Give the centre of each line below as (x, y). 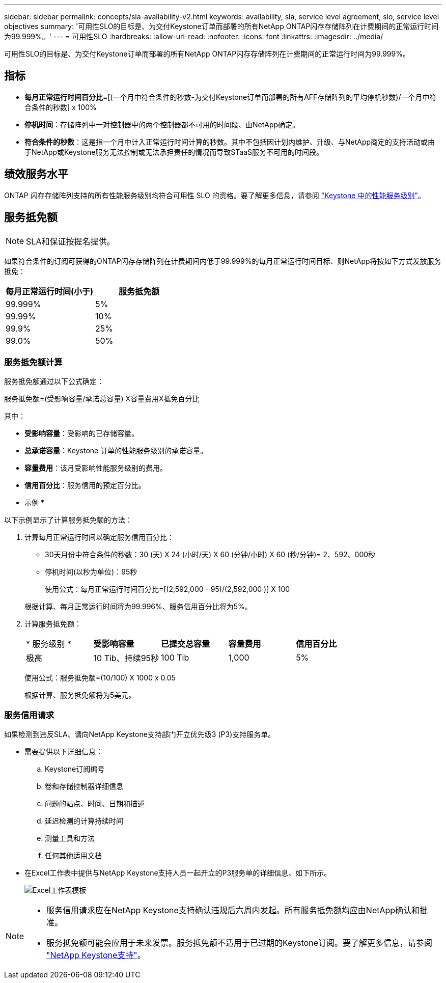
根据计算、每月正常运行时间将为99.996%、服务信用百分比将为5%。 (138, 607)
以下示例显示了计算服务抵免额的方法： (68, 520)
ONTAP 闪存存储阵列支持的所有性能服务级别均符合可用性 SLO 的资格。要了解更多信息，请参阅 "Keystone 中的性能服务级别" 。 (215, 195)
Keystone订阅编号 (75, 769)
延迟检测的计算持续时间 (84, 821)
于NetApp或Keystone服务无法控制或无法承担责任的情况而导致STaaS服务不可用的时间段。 (174, 152)
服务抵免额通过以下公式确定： (54, 381)
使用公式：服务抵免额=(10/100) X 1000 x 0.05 (100, 678)
